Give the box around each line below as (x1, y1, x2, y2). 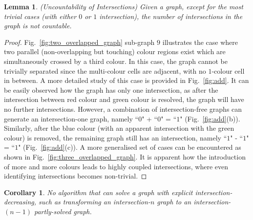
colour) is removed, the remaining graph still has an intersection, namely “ (4, 132, 227, 142)
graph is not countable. (4, 20, 72, 31)
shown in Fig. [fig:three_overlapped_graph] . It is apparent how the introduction (4, 151, 246, 161)
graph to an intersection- (157, 197, 231, 207)
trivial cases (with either (4, 11, 77, 21)
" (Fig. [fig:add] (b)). (180, 113, 240, 123)
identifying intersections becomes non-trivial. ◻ (4, 171, 147, 181)
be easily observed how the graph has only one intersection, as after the (4, 84, 218, 95)
